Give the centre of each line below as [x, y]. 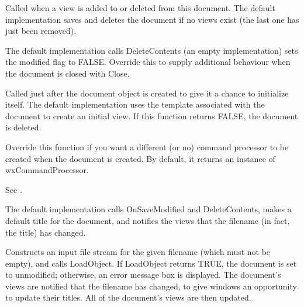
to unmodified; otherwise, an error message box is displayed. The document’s [143, 275]
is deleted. [23, 127]
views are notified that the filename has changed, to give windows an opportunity [151, 286]
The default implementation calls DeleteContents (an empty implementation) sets [152, 50]
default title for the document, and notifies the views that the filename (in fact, [148, 220]
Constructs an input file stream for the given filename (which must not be [138, 252]
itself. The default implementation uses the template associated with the [135, 104]
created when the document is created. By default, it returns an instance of [140, 158]
